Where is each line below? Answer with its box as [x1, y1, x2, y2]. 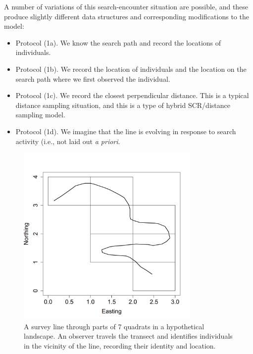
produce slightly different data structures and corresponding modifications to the [4, 11, 249, 21]
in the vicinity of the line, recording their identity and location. [24, 340, 216, 351]
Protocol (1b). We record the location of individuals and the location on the [15, 63, 247, 74]
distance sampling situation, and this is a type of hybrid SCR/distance [15, 100, 230, 110]
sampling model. [15, 109, 65, 120]
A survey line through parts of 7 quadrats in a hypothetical [24, 321, 204, 331]
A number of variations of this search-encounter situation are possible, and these [4, 1, 249, 11]
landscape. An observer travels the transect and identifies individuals [24, 331, 233, 341]
